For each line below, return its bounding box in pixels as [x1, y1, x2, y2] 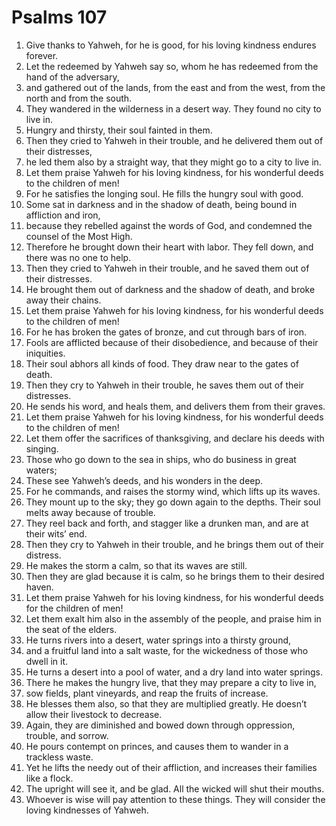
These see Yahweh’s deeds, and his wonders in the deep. [25, 474, 264, 486]
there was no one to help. [25, 251, 132, 263]
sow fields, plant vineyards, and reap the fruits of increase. [25, 687, 269, 699]
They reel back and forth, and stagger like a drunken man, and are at [25, 517, 309, 529]
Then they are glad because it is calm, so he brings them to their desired [25, 570, 325, 582]
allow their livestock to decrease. [25, 708, 163, 720]
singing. [25, 442, 59, 455]
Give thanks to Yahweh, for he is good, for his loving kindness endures [25, 39, 317, 51]
